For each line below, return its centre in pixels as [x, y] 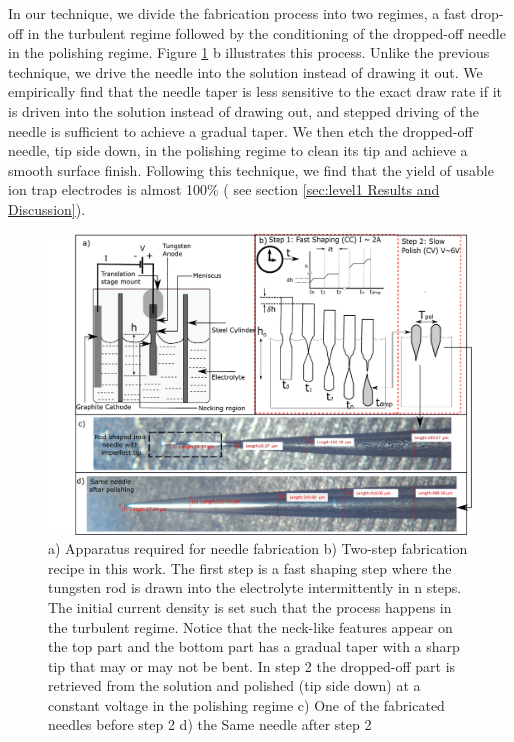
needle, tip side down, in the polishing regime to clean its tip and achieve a [238, 150]
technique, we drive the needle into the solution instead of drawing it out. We [245, 71]
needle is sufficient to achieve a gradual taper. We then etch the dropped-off [240, 130]
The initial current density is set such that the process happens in [250, 606]
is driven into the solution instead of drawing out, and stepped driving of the [244, 110]
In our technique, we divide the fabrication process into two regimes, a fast [237, 13]
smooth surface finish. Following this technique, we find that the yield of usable [251, 169]
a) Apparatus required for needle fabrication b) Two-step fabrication [258, 548]
